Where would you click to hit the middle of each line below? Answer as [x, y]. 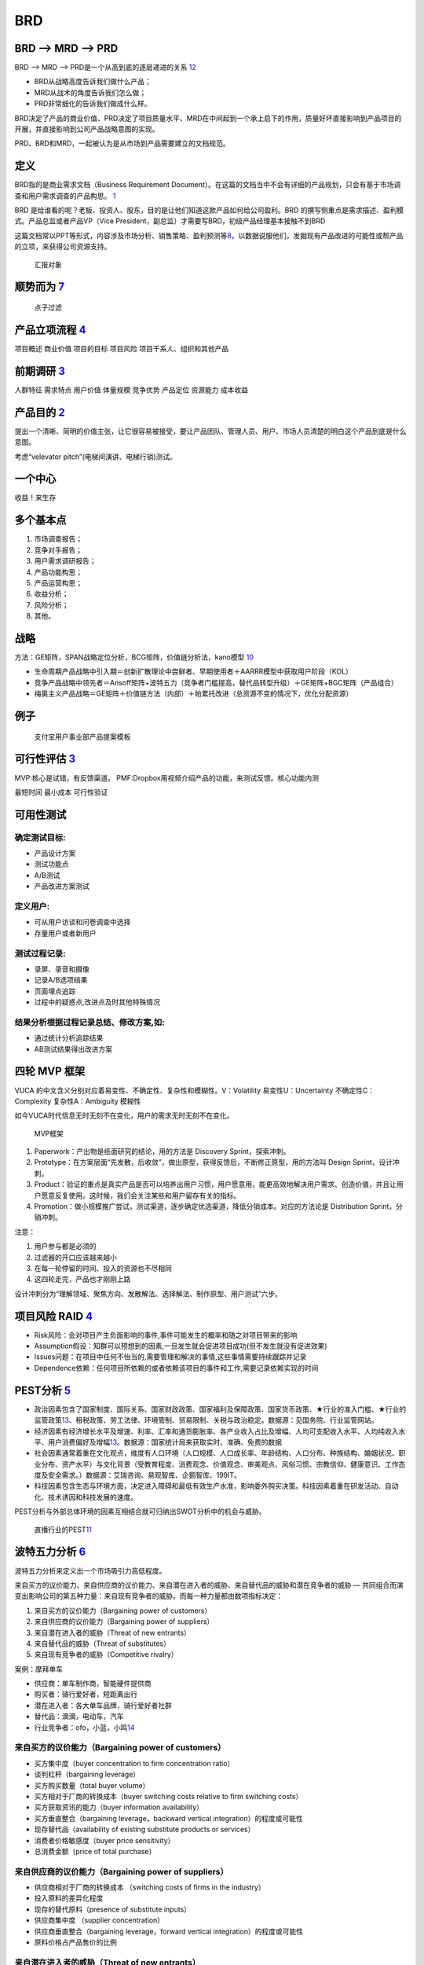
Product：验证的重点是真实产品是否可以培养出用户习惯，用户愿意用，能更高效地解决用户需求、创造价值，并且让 [215, 1185]
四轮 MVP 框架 [50, 1072]
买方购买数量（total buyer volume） [92, 1785]
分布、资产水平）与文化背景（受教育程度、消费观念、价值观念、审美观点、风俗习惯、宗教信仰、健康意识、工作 [219, 1464]
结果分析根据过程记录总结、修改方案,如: [90, 1022]
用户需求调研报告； [65, 561]
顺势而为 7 [40, 287]
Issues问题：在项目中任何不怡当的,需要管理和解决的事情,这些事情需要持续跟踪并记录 [170, 1357]
